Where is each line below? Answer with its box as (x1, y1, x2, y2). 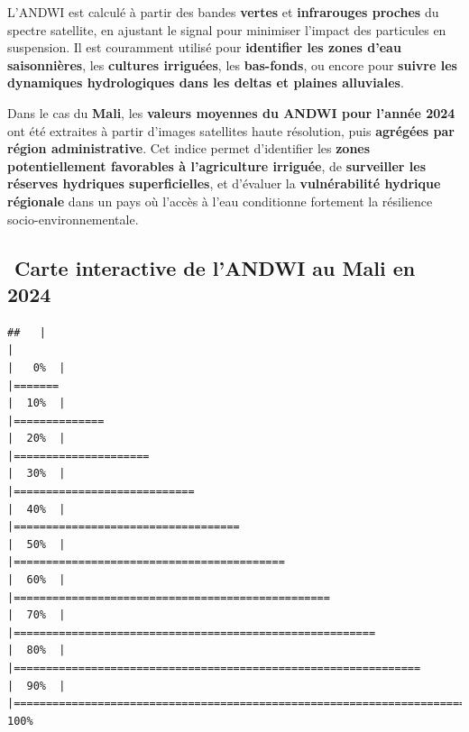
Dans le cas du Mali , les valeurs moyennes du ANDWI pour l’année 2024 (7, 103, 455, 122)
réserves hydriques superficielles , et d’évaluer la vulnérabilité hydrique (7, 174, 441, 193)
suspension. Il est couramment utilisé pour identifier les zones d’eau (7, 38, 401, 57)
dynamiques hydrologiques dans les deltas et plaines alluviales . (7, 73, 404, 92)
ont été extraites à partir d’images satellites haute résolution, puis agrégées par (7, 121, 455, 140)
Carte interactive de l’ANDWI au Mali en (14, 253, 416, 281)
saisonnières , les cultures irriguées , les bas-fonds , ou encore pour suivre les (7, 55, 457, 74)
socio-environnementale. (7, 209, 139, 228)
